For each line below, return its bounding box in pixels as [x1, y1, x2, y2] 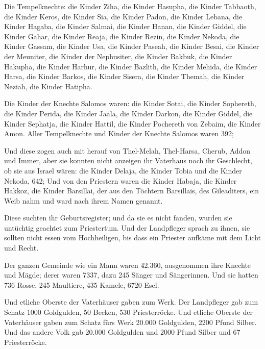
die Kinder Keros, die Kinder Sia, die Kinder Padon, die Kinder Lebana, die [4, 11, 243, 21]
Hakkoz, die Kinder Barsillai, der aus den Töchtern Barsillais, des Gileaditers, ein [4, 185, 259, 196]
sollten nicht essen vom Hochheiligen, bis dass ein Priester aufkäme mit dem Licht [4, 232, 261, 243]
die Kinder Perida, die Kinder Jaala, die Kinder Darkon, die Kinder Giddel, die [4, 108, 253, 118]
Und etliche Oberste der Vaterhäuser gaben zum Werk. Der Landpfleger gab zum [4, 296, 258, 307]
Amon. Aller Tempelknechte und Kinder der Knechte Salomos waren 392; [4, 128, 234, 139]
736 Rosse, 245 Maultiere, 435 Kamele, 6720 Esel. [4, 279, 159, 290]
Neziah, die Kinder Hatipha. [4, 81, 92, 91]
